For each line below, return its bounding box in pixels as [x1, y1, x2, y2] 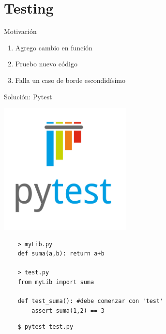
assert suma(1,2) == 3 [31, 307, 105, 314]
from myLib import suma [17, 279, 94, 286]
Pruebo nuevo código [15, 59, 77, 69]
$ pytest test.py [17, 323, 74, 331]
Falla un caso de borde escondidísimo [15, 75, 125, 85]
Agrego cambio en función [15, 42, 92, 52]
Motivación [4, 26, 37, 36]
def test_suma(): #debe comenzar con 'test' [17, 298, 164, 305]
